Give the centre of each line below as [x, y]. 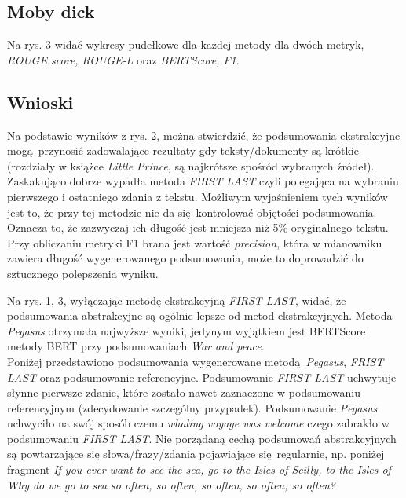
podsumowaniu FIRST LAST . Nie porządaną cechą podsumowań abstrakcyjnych [202, 438]
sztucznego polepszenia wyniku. [83, 273]
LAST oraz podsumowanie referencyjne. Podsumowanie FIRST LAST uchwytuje [202, 377]
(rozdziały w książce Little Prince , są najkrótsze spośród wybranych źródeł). [191, 165]
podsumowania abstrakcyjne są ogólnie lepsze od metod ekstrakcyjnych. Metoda [200, 315]
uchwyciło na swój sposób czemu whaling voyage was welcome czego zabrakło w [198, 423]
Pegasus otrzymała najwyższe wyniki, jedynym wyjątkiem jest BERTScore [187, 330]
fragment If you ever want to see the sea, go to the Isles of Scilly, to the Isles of [199, 469]
